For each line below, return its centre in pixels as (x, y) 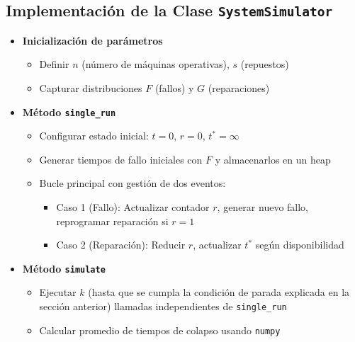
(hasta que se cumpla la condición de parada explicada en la (219, 292)
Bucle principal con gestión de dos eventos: (133, 183)
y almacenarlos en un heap (273, 159)
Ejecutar (58, 292)
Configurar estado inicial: (94, 136)
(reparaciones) (239, 87)
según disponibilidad (300, 245)
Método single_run (69, 112)
